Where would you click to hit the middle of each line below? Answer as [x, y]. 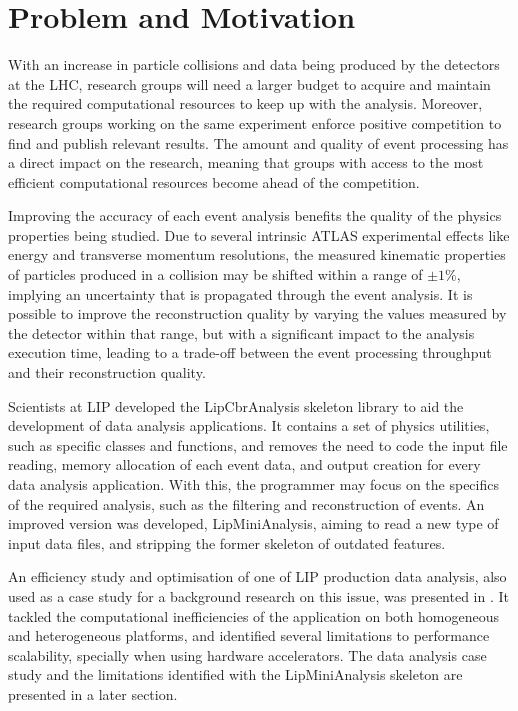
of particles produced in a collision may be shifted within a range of [215, 274]
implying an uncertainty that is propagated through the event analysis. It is [240, 293]
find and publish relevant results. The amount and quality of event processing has [258, 142]
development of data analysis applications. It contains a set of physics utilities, [249, 425]
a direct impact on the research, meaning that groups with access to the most [246, 162]
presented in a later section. [93, 693]
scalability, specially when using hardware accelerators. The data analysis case [247, 654]
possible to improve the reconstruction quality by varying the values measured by [257, 313]
